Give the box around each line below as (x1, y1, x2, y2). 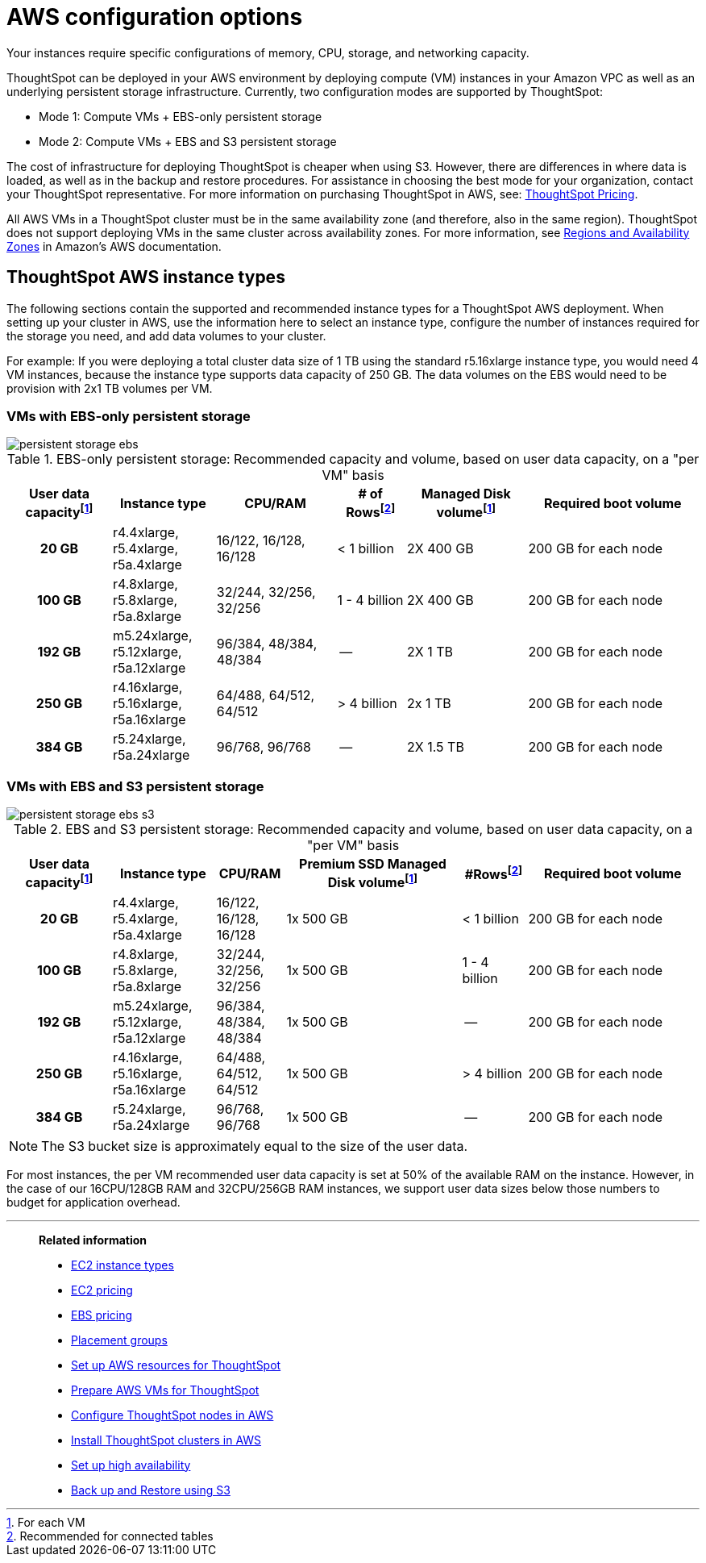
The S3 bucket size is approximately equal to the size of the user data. (41, 1137, 468, 1154)
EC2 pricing (71, 1282, 133, 1297)
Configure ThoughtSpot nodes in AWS (71, 1407, 274, 1422)
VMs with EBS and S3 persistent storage (6, 778, 264, 795)
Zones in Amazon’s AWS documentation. (6, 239, 222, 253)
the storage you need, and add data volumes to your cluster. (6, 328, 326, 343)
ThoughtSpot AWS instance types (6, 267, 285, 288)
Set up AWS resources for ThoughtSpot (71, 1357, 281, 1372)
